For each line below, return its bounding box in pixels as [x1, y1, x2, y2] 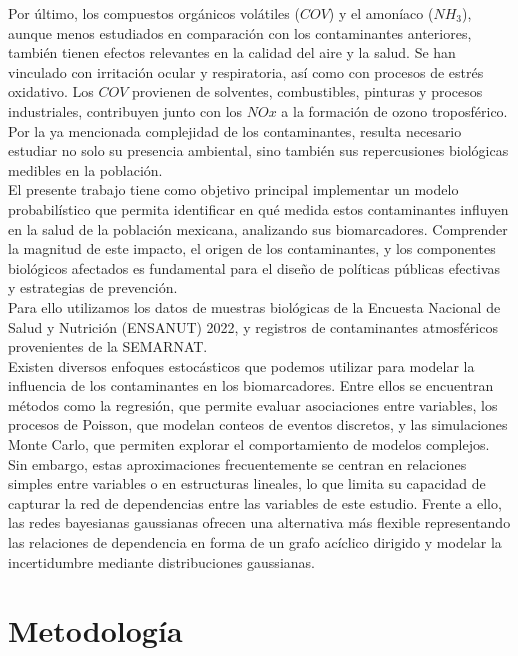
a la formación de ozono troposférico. [281, 100, 508, 121]
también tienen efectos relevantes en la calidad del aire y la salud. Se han [8, 42, 456, 63]
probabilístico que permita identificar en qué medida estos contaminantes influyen [8, 198, 509, 219]
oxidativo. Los [8, 81, 94, 102]
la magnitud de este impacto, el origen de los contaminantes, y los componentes [8, 238, 496, 259]
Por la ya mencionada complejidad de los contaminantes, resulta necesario [8, 120, 462, 141]
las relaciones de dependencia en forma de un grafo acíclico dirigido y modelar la [8, 532, 502, 553]
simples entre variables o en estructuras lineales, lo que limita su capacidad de [8, 473, 486, 494]
